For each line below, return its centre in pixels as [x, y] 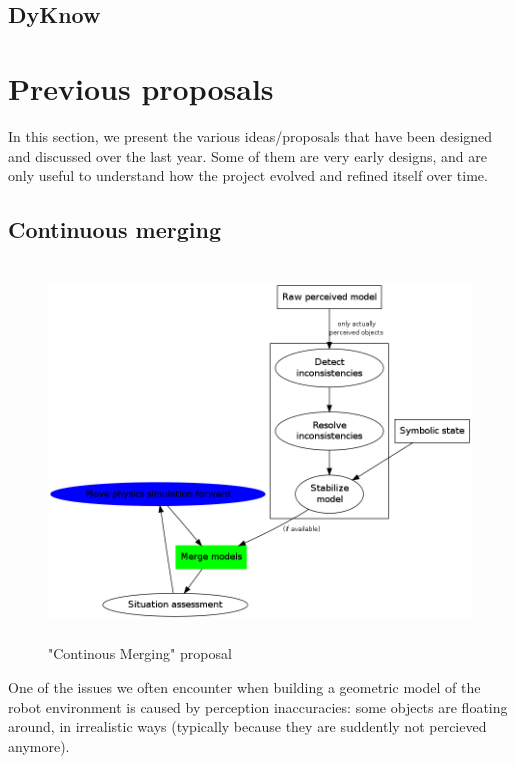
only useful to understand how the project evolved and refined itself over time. [248, 175]
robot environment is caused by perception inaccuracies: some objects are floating [258, 706]
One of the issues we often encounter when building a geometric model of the [244, 687]
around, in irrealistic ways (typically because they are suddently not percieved [247, 726]
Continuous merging [115, 229]
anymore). [39, 745]
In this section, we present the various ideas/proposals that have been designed [250, 135]
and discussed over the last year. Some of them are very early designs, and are [247, 155]
